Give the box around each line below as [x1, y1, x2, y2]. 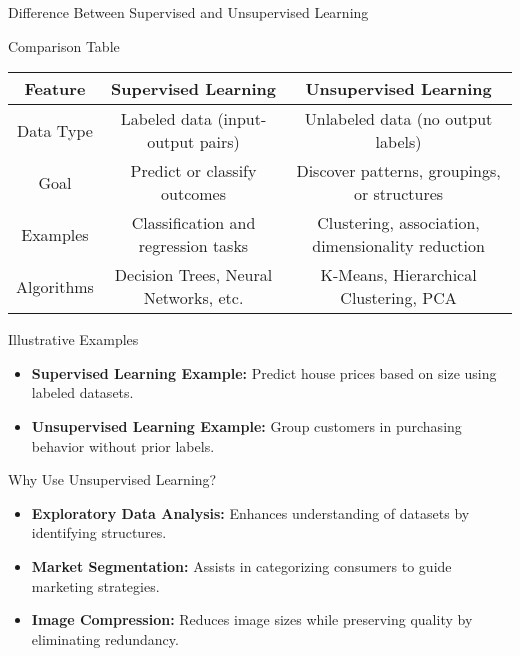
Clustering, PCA [340, 286, 457, 310]
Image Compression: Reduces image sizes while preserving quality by [31, 609, 473, 630]
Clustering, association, [317, 211, 480, 235]
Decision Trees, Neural [114, 263, 273, 287]
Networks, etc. [143, 286, 244, 310]
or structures [353, 182, 444, 206]
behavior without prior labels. [31, 435, 215, 456]
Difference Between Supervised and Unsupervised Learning [8, 2, 369, 22]
